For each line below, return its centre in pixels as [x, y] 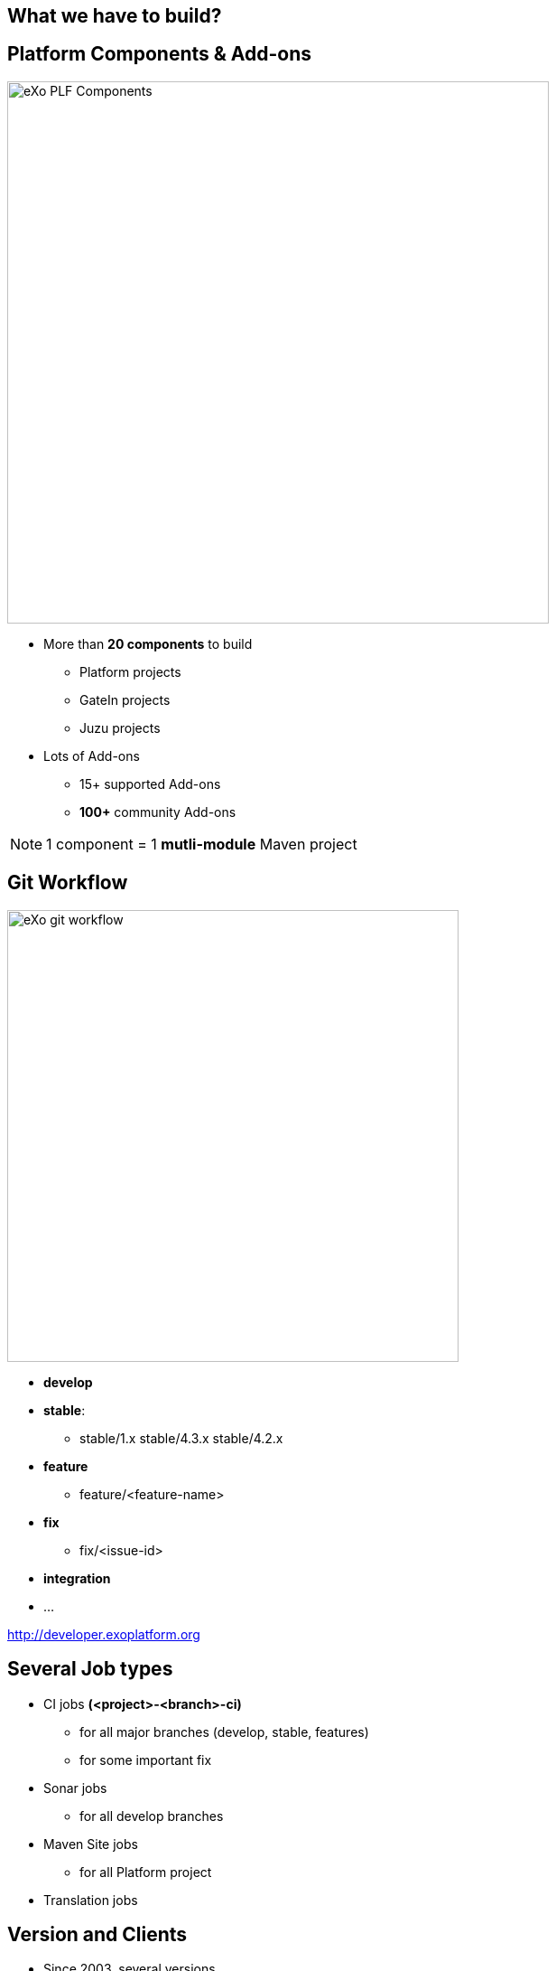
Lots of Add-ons [92, 756]
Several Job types [90, 1669]
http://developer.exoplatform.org [104, 1634]
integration [77, 1578]
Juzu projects [120, 727]
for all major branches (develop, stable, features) [224, 1732]
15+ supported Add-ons [150, 784]
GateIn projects [125, 699]
